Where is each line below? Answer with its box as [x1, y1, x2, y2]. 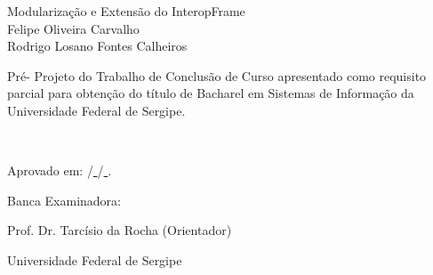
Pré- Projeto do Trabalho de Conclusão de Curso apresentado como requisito [7, 66, 427, 85]
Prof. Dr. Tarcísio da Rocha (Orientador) [7, 221, 232, 239]
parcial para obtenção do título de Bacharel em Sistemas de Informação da [7, 84, 414, 102]
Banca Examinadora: [7, 190, 122, 209]
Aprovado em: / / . [7, 161, 112, 180]
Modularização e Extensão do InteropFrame [7, 2, 245, 20]
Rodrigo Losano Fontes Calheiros [7, 36, 188, 55]
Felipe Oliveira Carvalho [7, 19, 140, 37]
